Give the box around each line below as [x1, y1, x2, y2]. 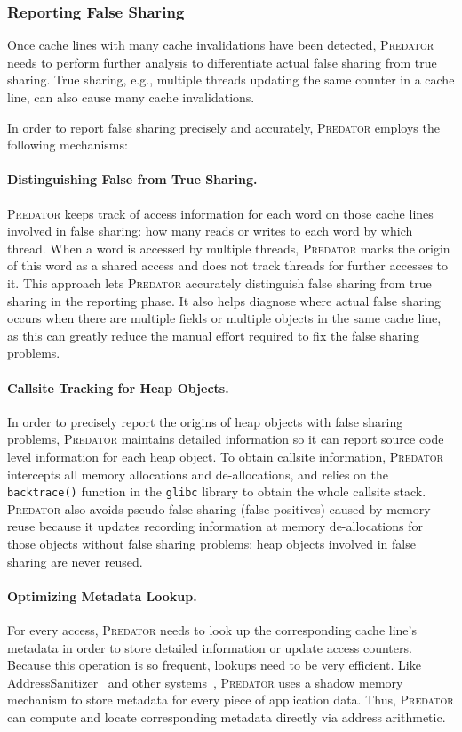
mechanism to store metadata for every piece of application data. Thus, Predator [7, 690, 454, 709]
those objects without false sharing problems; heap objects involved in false [7, 534, 416, 552]
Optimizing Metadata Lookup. [7, 586, 197, 605]
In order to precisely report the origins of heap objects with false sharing [7, 412, 403, 430]
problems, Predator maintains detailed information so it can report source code [7, 430, 444, 448]
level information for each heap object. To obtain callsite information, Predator [7, 446, 443, 465]
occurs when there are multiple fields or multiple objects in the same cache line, [7, 309, 442, 327]
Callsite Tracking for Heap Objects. [7, 378, 229, 397]
